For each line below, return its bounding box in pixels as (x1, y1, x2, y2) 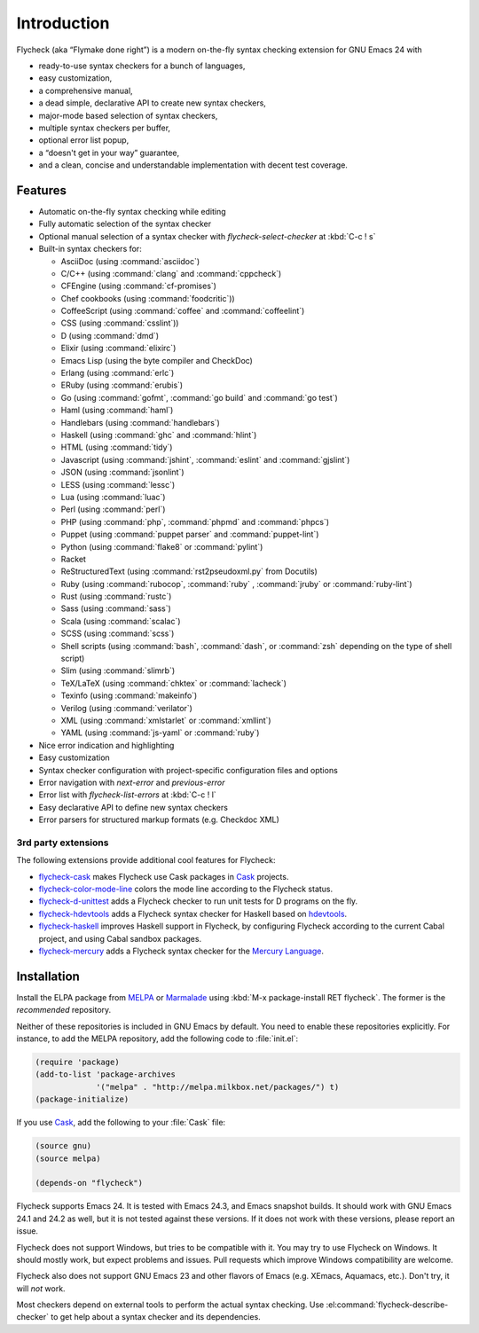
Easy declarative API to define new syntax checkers (38, 802, 228, 812)
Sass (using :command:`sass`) (60, 603, 172, 614)
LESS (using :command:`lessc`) (60, 479, 176, 490)
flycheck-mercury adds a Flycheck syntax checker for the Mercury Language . (38, 945, 324, 956)
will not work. (16, 1282, 66, 1294)
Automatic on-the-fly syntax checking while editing (38, 206, 226, 216)
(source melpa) (35, 1153, 101, 1164)
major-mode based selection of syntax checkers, (38, 110, 218, 121)
